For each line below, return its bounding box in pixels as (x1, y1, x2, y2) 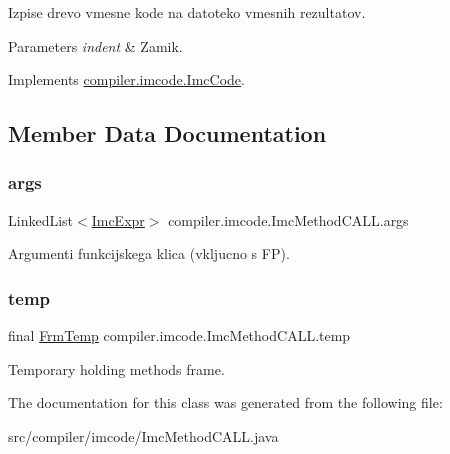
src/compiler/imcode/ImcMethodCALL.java (8, 425, 279, 446)
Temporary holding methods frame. (8, 358, 225, 379)
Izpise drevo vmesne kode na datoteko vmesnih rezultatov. (8, 2, 366, 22)
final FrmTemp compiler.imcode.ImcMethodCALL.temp (8, 325, 351, 346)
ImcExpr (91, 209, 145, 230)
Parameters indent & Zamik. (8, 35, 183, 56)
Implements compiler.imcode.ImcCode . (8, 69, 245, 90)
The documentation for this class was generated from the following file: (8, 392, 443, 413)
